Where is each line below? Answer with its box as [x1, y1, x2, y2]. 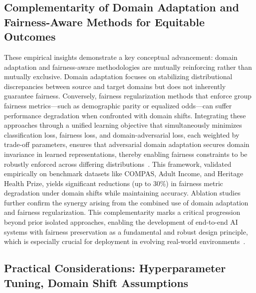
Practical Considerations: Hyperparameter [4, 260, 226, 276]
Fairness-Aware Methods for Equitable [4, 14, 205, 29]
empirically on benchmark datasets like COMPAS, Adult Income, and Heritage [4, 168, 243, 179]
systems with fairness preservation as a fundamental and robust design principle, [4, 226, 248, 237]
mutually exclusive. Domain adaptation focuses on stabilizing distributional [4, 71, 232, 82]
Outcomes [4, 29, 56, 44]
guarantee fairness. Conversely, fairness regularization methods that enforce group [4, 91, 252, 101]
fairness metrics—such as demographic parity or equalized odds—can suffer [4, 100, 232, 110]
